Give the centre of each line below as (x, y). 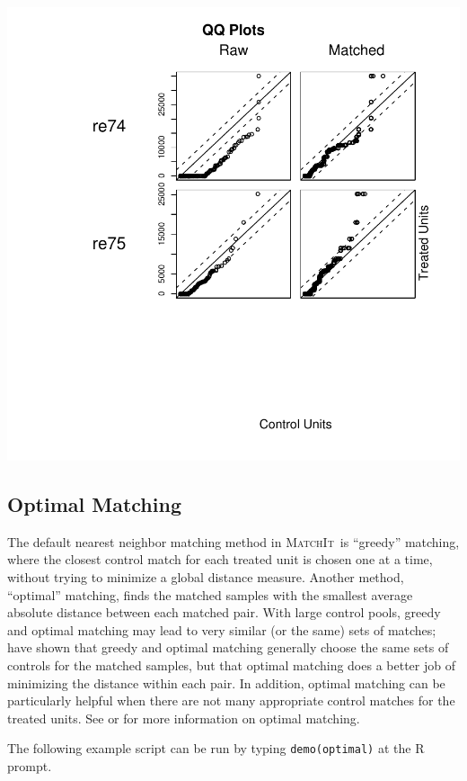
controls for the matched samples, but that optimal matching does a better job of (231, 664)
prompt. (30, 765)
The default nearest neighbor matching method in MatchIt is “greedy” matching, (233, 541)
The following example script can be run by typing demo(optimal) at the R (216, 748)
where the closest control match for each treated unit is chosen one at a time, (220, 559)
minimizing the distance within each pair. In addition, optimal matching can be (226, 682)
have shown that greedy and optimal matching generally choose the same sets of (228, 647)
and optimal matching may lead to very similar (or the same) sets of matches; (222, 629)
